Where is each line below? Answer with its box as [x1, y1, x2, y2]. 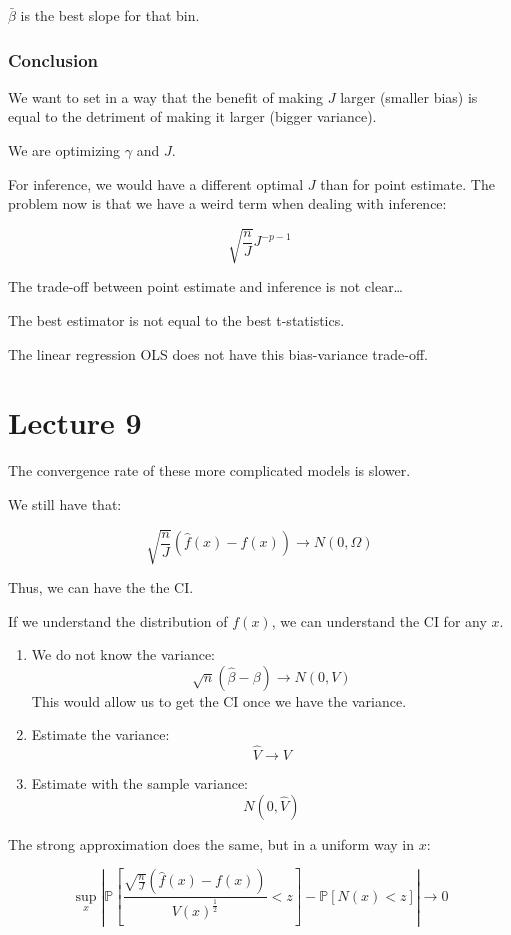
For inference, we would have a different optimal [8, 173, 304, 194]
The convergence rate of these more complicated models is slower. [8, 460, 411, 481]
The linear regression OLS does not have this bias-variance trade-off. [8, 343, 428, 364]
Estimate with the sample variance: [31, 773, 248, 794]
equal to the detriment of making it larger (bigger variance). [8, 106, 377, 127]
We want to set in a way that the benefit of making [8, 86, 324, 107]
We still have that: [8, 493, 122, 514]
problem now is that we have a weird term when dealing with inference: [8, 193, 447, 214]
